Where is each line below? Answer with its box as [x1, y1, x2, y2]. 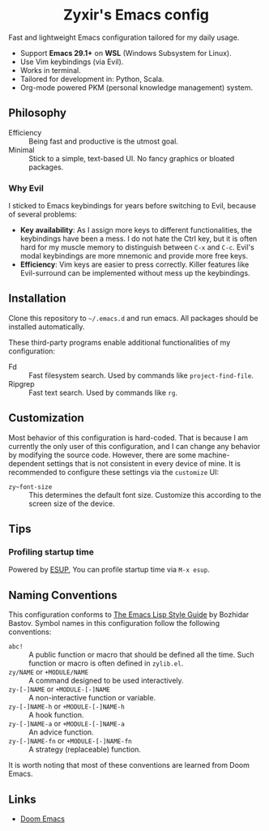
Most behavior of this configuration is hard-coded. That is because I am [8, 432, 249, 443]
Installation [8, 292, 66, 306]
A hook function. [28, 710, 84, 720]
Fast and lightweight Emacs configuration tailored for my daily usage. [8, 32, 240, 42]
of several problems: [8, 209, 77, 220]
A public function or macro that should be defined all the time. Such [28, 650, 254, 660]
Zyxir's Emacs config [63, 6, 209, 24]
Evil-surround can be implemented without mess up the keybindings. [19, 268, 250, 278]
